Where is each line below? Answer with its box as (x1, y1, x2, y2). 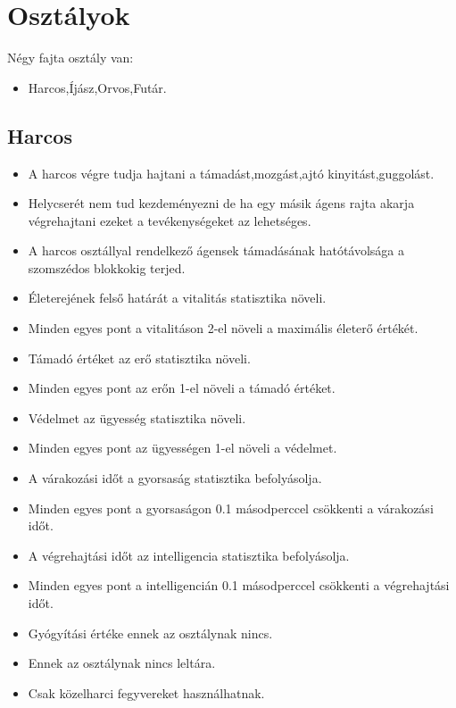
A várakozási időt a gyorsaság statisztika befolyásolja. (28, 469, 322, 487)
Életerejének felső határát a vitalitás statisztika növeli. (28, 288, 327, 307)
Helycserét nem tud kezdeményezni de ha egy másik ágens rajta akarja (28, 194, 415, 212)
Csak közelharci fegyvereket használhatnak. (28, 683, 265, 702)
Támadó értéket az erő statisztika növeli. (28, 348, 251, 367)
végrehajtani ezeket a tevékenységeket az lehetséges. (28, 211, 311, 229)
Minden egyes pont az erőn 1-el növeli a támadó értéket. (28, 379, 336, 397)
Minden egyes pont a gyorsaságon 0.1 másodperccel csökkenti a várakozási (28, 498, 434, 517)
